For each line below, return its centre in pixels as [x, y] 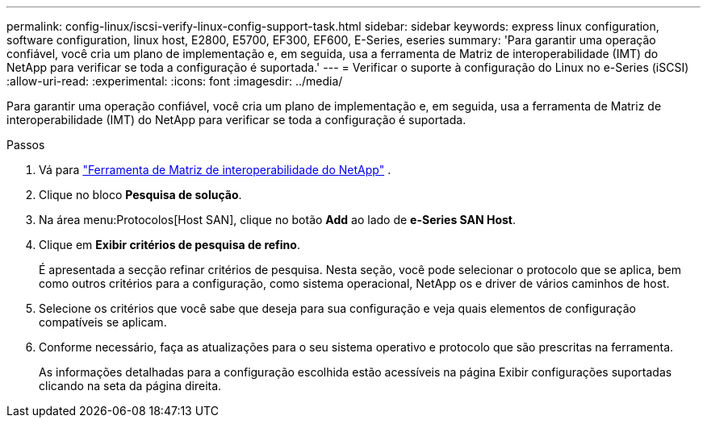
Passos [26, 145]
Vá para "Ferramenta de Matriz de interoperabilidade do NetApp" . [215, 170]
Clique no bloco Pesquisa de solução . [140, 195]
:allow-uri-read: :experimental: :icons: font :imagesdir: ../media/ [175, 81]
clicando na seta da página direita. [130, 386]
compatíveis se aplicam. [103, 322]
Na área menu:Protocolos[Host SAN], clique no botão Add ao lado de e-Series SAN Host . [278, 220]
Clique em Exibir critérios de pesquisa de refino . [169, 245]
